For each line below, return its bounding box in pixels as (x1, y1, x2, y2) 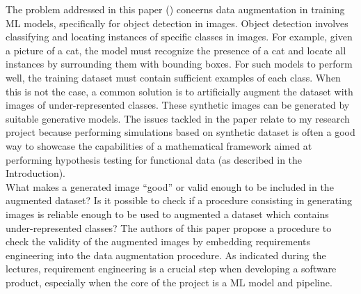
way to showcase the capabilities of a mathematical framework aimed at (6, 138, 312, 153)
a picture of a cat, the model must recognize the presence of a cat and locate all (6, 42, 346, 57)
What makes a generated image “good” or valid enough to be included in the (6, 179, 334, 194)
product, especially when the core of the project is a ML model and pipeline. (6, 274, 332, 289)
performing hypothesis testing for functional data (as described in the (6, 152, 303, 167)
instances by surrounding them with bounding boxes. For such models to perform (6, 56, 353, 71)
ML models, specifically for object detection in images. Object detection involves (6, 15, 348, 30)
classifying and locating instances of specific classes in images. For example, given (6, 29, 353, 44)
